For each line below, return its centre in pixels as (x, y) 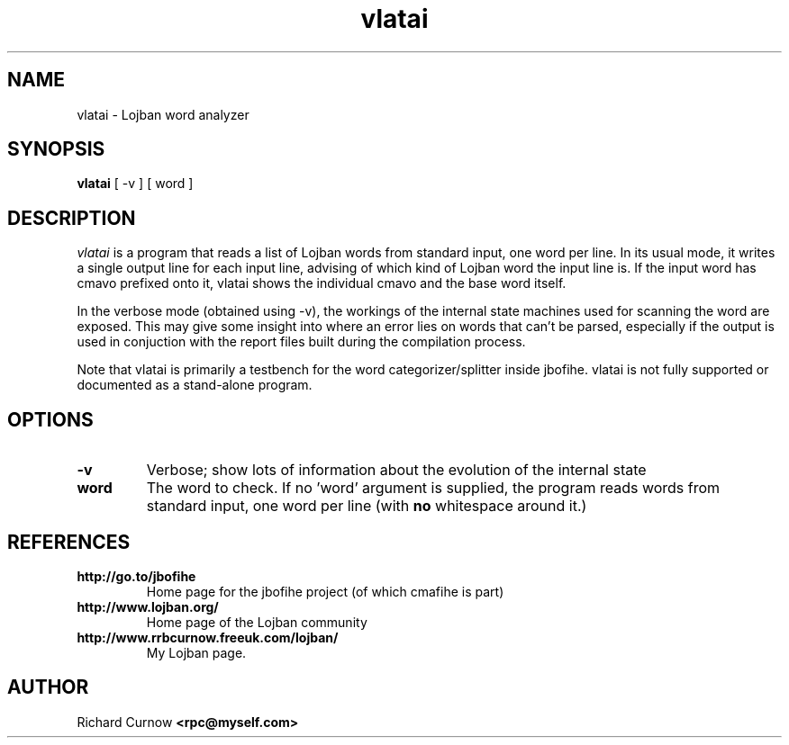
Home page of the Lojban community (257, 622)
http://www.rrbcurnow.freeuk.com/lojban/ (208, 637)
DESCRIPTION (72, 218)
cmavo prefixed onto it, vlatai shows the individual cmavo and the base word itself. (322, 283)
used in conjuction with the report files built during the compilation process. (301, 342)
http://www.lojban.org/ (148, 606)
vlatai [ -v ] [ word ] (135, 184)
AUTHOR (48, 687)
